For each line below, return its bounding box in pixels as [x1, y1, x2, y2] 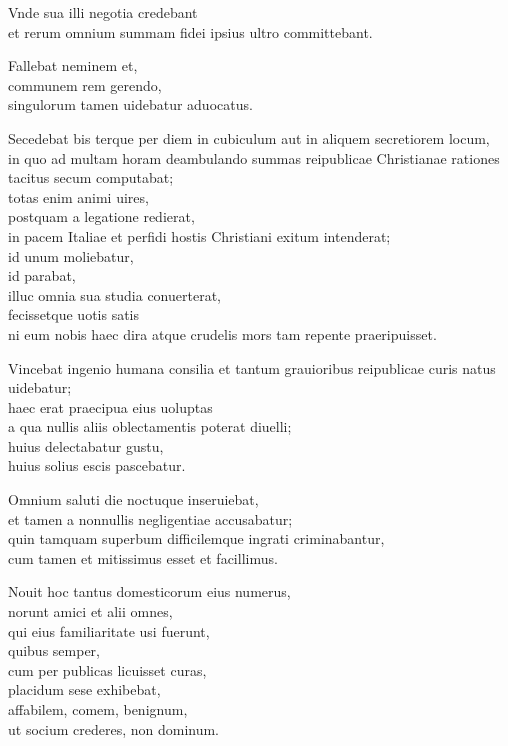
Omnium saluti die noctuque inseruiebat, [8, 489, 259, 510]
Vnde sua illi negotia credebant [8, 2, 198, 22]
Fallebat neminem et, [8, 55, 138, 76]
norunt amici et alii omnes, [8, 601, 173, 622]
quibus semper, [8, 640, 100, 661]
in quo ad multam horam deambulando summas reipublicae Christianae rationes [8, 147, 500, 168]
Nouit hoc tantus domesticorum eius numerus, [8, 581, 291, 602]
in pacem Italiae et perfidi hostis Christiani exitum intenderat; [8, 225, 391, 246]
